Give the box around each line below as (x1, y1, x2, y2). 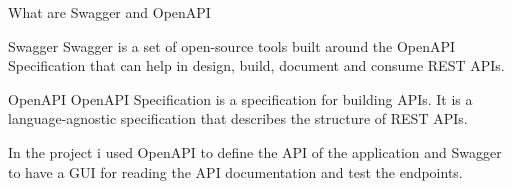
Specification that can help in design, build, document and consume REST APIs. (8, 55, 505, 76)
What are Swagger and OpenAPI (8, 2, 211, 22)
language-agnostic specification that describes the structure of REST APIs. (8, 108, 468, 129)
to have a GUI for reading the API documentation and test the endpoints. (8, 161, 463, 182)
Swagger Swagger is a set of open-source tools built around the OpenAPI (8, 35, 456, 56)
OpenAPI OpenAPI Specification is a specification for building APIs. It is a (8, 88, 473, 109)
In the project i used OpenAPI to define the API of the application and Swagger (8, 141, 502, 162)
